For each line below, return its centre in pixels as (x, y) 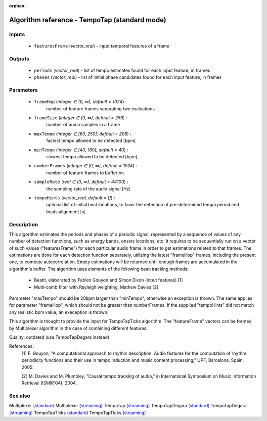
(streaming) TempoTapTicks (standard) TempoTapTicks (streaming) (78, 413)
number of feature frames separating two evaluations (101, 108)
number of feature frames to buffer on (85, 173)
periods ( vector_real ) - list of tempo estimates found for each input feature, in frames (122, 70)
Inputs (17, 34)
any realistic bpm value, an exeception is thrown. (59, 312)
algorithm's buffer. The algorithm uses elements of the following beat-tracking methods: (99, 269)
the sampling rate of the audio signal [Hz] (89, 188)
